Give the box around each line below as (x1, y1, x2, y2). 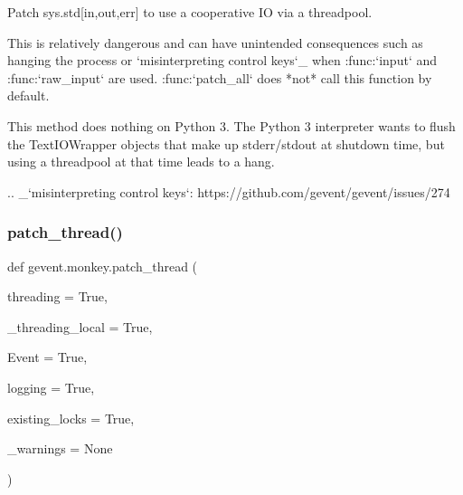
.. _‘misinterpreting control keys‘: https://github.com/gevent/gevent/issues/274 (7, 182, 450, 201)
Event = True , (7, 347, 88, 366)
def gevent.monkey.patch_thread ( (7, 256, 198, 275)
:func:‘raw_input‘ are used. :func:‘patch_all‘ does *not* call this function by (7, 68, 432, 87)
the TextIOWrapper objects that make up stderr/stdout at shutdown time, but (7, 134, 445, 153)
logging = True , (7, 377, 95, 396)
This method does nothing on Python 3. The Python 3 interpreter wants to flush (7, 116, 456, 135)
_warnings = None (7, 439, 113, 458)
